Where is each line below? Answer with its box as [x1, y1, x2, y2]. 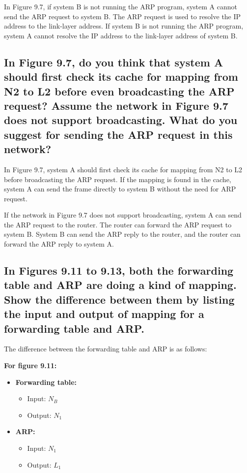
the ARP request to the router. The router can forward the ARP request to [4, 219, 232, 229]
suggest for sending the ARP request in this [4, 126, 233, 142]
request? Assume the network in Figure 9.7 [4, 97, 228, 113]
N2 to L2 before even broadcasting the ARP [4, 83, 235, 98]
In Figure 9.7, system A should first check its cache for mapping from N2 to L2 [4, 164, 243, 174]
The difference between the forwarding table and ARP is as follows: [4, 344, 207, 354]
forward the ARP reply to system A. [4, 239, 114, 249]
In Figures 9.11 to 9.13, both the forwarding [4, 263, 234, 278]
